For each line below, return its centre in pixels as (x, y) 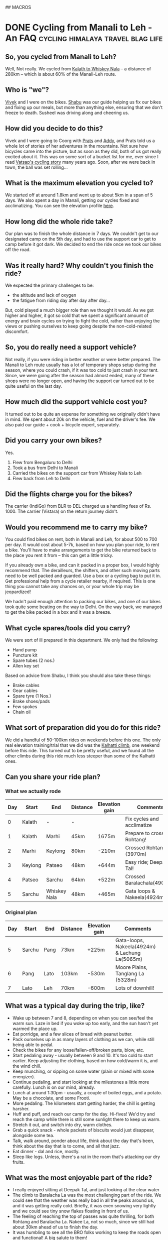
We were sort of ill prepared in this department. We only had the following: (82, 640)
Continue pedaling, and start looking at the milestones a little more (81, 1082)
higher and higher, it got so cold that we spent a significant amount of (77, 315)
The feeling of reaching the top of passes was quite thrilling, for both (83, 1216)
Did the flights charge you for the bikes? (69, 494)
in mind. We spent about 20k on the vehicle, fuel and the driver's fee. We (80, 419)
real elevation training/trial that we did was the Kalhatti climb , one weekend (82, 745)
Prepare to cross (145, 833)
